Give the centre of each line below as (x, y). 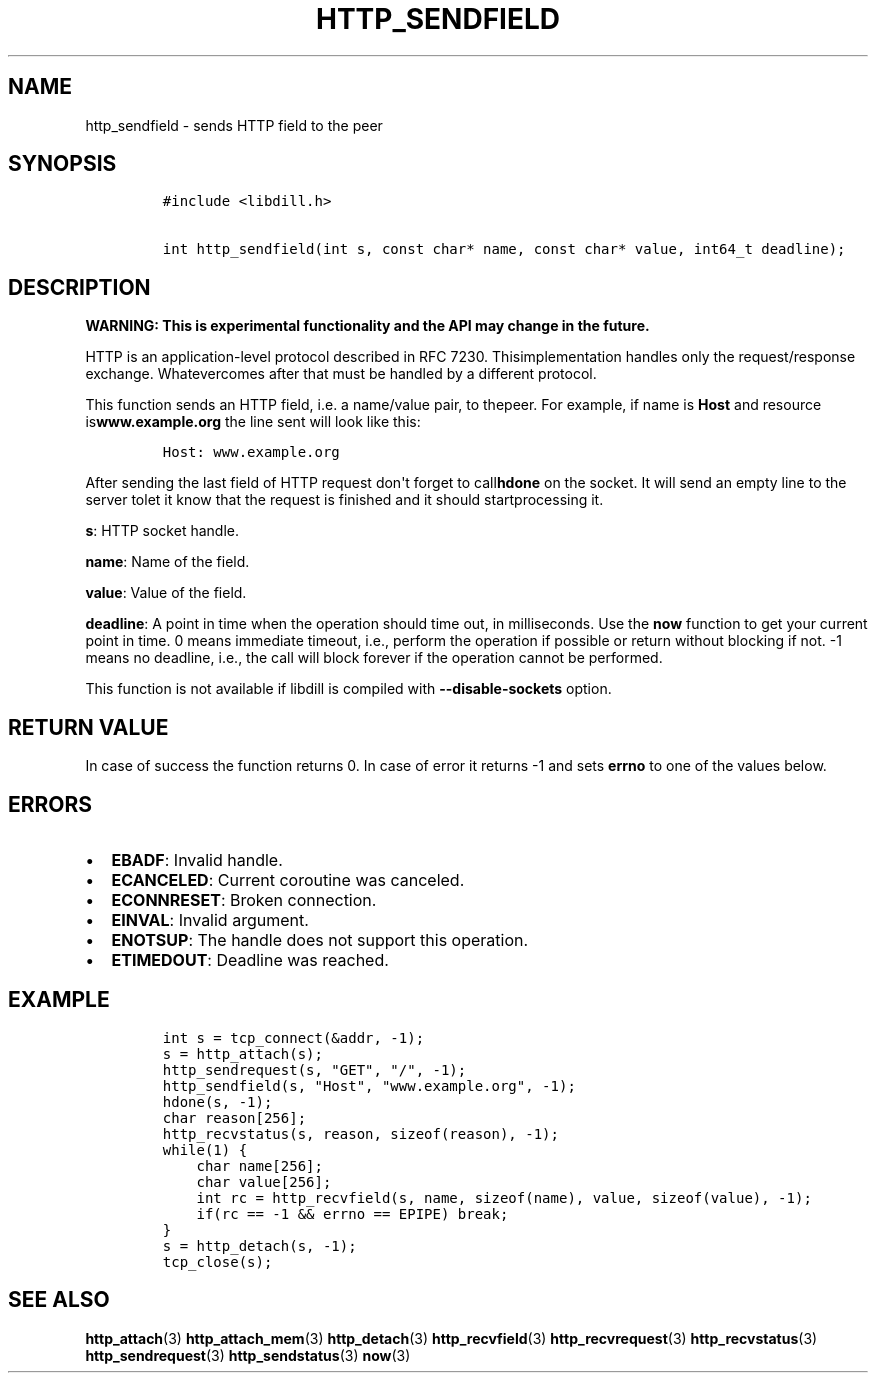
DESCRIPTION (79, 287)
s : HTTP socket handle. (162, 531)
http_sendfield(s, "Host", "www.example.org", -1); (369, 1085)
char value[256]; (264, 1181)
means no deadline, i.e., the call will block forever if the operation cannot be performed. (374, 658)
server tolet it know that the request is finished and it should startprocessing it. (344, 500)
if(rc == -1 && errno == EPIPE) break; (352, 1213)
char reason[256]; (234, 1117)
